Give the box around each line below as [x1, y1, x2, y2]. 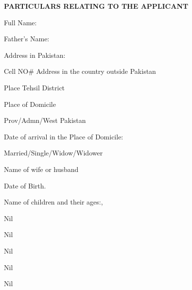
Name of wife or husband [4, 164, 79, 174]
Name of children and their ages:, [4, 197, 103, 207]
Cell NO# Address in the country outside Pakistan [4, 66, 156, 76]
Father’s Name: [4, 34, 50, 44]
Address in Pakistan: [4, 50, 66, 60]
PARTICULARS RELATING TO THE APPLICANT [4, 1, 189, 11]
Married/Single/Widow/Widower [4, 148, 103, 158]
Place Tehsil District [4, 82, 65, 92]
